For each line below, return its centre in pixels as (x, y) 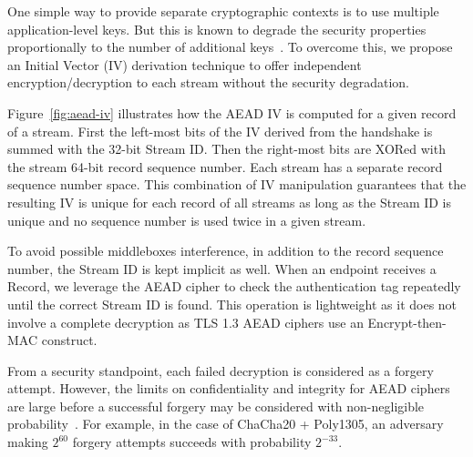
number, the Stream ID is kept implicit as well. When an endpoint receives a (222, 268)
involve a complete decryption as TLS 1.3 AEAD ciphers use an (185, 322)
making (28, 442)
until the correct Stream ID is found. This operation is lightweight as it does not (232, 304)
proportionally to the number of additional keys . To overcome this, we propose (230, 47)
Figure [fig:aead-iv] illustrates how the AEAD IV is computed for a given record (232, 112)
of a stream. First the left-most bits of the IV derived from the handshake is (220, 131)
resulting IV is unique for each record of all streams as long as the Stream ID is (230, 202)
